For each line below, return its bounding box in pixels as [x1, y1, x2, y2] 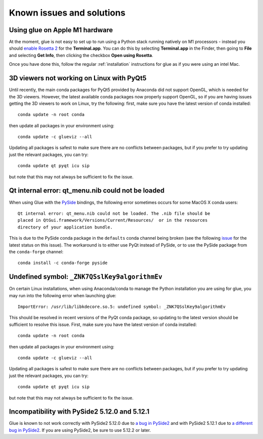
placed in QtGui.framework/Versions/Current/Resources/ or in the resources [18, 217, 208, 223]
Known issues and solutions [9, 7, 126, 18]
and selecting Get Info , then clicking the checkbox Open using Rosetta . [9, 52, 153, 58]
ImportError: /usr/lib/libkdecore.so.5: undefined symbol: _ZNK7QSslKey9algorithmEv [18, 304, 226, 309]
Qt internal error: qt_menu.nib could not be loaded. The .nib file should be [18, 210, 210, 216]
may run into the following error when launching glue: [9, 292, 116, 298]
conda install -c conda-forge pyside [18, 260, 108, 266]
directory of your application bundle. [18, 224, 113, 230]
